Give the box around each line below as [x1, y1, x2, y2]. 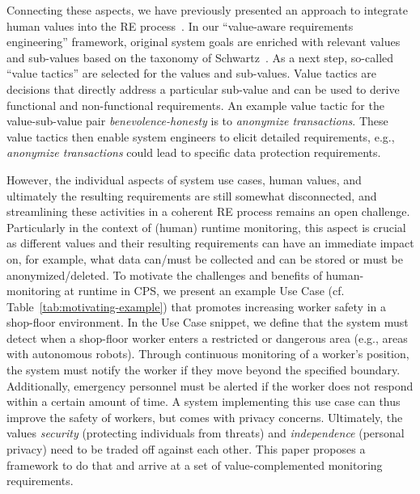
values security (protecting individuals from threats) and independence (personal [6, 424, 405, 441]
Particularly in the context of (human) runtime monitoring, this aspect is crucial [6, 218, 406, 235]
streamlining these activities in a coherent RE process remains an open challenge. [6, 203, 410, 220]
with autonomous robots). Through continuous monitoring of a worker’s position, [6, 345, 409, 362]
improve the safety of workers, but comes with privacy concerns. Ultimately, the [6, 408, 403, 425]
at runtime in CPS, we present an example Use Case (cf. [64, 282, 345, 299]
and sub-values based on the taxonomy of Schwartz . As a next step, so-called [6, 49, 394, 65]
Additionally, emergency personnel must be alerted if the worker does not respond [6, 377, 414, 394]
